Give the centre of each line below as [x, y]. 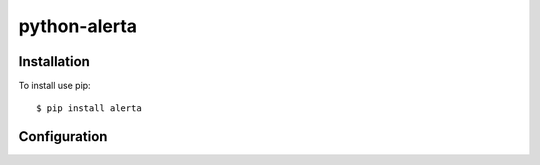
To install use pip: [54, 86]
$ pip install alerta [89, 108]
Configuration [63, 136]
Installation [54, 61]
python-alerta [78, 26]
